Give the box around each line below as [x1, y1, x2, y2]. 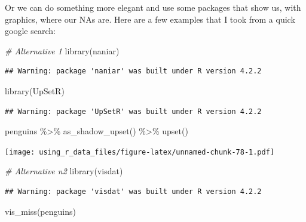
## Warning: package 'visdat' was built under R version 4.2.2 [5, 187, 262, 196]
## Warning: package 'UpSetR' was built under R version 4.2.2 [5, 107, 262, 116]
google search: [5, 24, 56, 37]
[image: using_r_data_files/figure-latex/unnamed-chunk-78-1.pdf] [5, 147, 275, 156]
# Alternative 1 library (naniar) [5, 44, 120, 57]
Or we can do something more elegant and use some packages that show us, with [5, 1, 301, 13]
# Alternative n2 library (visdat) [5, 165, 123, 177]
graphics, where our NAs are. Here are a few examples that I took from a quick [5, 13, 295, 25]
